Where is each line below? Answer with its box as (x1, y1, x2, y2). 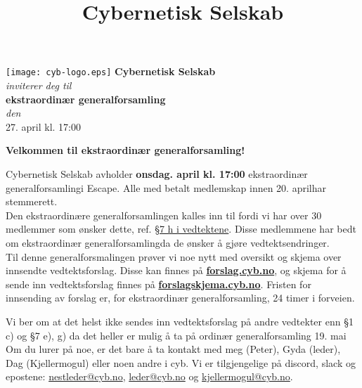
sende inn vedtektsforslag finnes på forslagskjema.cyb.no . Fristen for (6, 276, 311, 291)
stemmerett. (6, 194, 58, 209)
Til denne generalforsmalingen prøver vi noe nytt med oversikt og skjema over (6, 249, 342, 264)
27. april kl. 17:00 (6, 119, 82, 134)
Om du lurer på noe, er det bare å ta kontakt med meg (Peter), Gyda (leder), (6, 342, 341, 356)
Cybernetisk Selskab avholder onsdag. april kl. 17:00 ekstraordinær (6, 167, 308, 181)
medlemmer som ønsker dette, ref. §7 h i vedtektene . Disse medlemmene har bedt (6, 221, 356, 236)
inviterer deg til (6, 78, 72, 93)
